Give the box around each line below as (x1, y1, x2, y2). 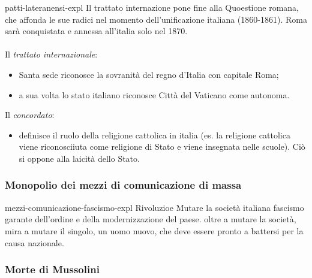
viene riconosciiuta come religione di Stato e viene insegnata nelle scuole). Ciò (19, 140, 305, 153)
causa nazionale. (5, 236, 64, 249)
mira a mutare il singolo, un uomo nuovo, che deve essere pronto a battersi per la (5, 224, 304, 237)
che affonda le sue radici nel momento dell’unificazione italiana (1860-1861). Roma (5, 13, 307, 25)
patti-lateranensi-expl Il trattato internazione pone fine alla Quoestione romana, (5, 1, 299, 13)
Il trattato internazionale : (5, 48, 98, 61)
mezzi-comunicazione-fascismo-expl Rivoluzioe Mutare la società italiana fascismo (5, 201, 304, 213)
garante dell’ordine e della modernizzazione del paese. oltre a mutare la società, (5, 213, 296, 225)
